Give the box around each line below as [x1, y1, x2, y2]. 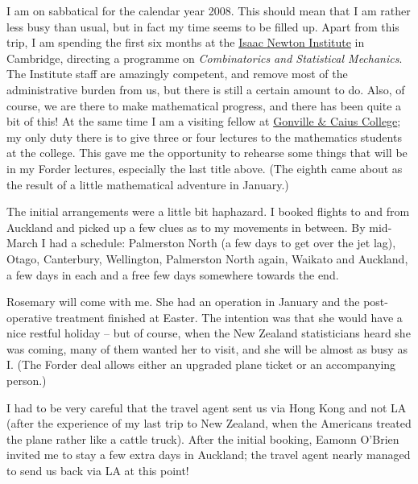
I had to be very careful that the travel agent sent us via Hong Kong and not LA [6, 399, 407, 416]
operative [6, 308, 52, 325]
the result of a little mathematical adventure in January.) [6, 176, 289, 192]
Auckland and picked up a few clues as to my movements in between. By [6, 218, 366, 235]
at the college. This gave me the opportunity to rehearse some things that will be [6, 144, 408, 161]
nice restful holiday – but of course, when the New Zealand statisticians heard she [6, 325, 411, 341]
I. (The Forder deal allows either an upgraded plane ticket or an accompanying [6, 356, 396, 373]
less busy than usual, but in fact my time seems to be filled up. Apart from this [6, 18, 399, 35]
